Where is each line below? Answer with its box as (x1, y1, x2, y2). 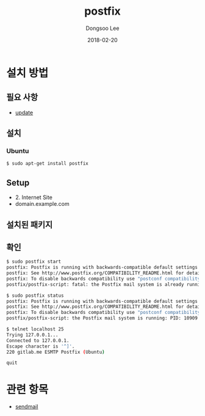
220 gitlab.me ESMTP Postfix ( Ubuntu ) (6, 349, 105, 355)
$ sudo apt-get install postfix (6, 161, 88, 167)
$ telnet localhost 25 (6, 326, 64, 332)
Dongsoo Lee (85, 24, 120, 32)
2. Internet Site (15, 194, 53, 201)
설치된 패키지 (6, 219, 53, 230)
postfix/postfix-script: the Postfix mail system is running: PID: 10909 (6, 315, 198, 321)
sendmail (15, 403, 38, 411)
